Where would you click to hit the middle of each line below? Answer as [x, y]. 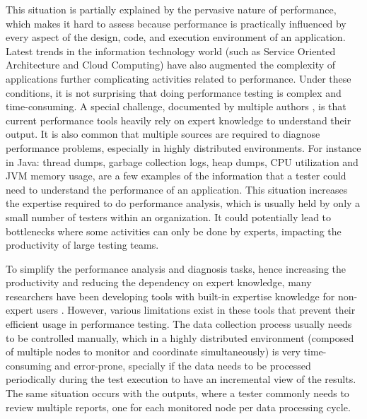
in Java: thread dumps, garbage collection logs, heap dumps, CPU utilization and [182, 161]
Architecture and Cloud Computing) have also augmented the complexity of [171, 65]
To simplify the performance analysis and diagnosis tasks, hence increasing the [176, 268]
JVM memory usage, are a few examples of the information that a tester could [176, 176]
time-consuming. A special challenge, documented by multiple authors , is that [176, 106]
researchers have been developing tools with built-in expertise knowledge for [170, 296]
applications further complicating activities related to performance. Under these [179, 78]
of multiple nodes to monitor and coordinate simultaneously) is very [153, 352]
